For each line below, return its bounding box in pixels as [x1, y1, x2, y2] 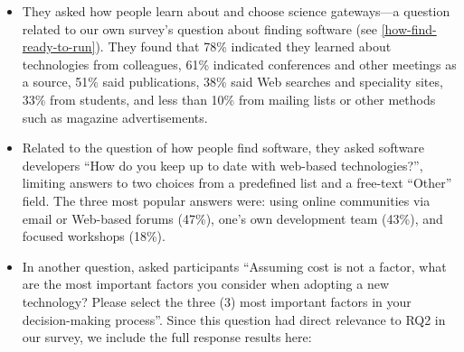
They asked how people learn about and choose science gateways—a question [22, 2, 450, 20]
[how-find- [381, 19, 437, 38]
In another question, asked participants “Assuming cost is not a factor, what [22, 256, 447, 275]
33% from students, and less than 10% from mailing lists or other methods [22, 89, 436, 108]
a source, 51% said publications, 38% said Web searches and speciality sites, [22, 72, 443, 91]
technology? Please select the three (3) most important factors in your [22, 292, 412, 310]
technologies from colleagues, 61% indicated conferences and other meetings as [22, 54, 457, 73]
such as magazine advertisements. [22, 107, 208, 126]
